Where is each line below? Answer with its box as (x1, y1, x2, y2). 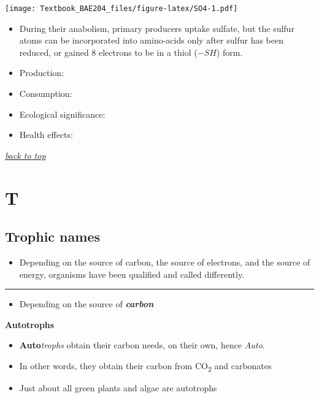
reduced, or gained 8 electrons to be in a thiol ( (19, 45, 198, 58)
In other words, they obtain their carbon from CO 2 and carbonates (19, 359, 272, 373)
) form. (216, 45, 243, 58)
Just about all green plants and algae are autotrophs (19, 381, 217, 394)
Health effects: (19, 128, 73, 141)
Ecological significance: (19, 107, 106, 120)
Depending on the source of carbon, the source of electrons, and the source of (19, 255, 310, 268)
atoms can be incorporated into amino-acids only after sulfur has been (19, 34, 284, 47)
